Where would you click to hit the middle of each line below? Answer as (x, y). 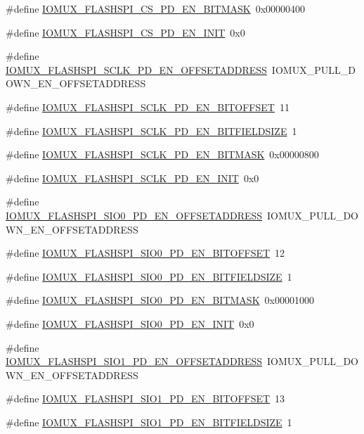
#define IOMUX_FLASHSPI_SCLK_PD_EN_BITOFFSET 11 (148, 107)
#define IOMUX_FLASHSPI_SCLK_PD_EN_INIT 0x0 (132, 178)
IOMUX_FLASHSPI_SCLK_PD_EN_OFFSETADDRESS (136, 69)
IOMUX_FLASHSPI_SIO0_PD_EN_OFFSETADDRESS (134, 215)
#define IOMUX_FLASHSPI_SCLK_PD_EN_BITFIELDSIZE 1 (151, 130)
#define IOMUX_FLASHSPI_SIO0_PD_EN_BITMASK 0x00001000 (160, 300)
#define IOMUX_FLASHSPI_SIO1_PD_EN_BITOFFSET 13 (145, 398)
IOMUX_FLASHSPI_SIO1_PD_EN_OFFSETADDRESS (134, 361)
